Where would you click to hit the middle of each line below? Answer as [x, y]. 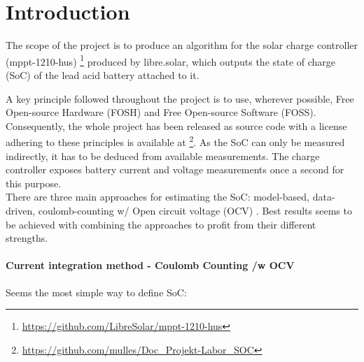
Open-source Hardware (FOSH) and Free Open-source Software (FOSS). [161, 112]
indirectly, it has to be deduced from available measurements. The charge [163, 155]
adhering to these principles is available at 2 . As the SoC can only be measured [175, 141]
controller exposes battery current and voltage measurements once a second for [175, 169]
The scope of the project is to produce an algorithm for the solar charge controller [182, 45]
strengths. [27, 238]
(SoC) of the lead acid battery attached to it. [103, 74]
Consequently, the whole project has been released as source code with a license [176, 125]
